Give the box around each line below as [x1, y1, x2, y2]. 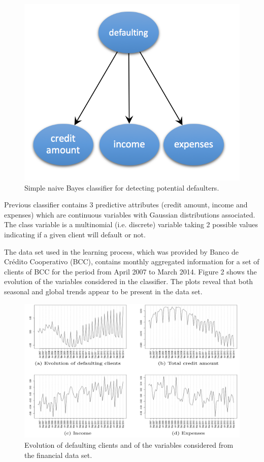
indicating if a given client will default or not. [4, 229, 146, 239]
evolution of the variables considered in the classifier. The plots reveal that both [4, 276, 253, 287]
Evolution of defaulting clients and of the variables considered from [24, 439, 234, 450]
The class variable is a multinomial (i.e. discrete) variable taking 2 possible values [4, 219, 258, 230]
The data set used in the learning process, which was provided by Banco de [4, 246, 239, 257]
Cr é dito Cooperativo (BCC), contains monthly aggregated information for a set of [4, 256, 259, 267]
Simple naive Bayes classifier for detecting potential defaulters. [24, 182, 219, 193]
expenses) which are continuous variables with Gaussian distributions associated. [4, 209, 255, 220]
